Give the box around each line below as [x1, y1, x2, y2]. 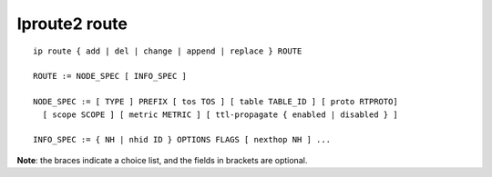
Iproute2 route [16, 14, 128, 34]
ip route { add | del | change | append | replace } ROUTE [33, 45, 302, 56]
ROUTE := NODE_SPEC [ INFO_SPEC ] [33, 71, 187, 82]
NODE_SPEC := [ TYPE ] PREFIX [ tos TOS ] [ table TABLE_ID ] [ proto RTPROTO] [33, 96, 398, 107]
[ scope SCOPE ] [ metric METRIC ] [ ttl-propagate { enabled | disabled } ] [42, 109, 398, 120]
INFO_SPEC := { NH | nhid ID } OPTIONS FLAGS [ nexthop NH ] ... [33, 134, 332, 145]
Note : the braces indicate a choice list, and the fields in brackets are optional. [16, 154, 308, 165]
